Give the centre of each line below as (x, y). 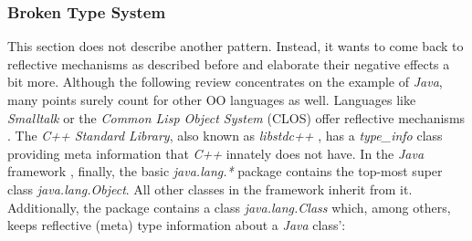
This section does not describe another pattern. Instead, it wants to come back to (236, 46)
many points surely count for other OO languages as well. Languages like (212, 100)
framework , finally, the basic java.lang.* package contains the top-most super (225, 171)
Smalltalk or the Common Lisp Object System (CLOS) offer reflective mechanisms (236, 117)
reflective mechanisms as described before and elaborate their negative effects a (229, 63)
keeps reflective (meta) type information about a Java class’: (177, 225)
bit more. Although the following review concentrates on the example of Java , (225, 82)
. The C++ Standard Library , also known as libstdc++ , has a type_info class (225, 136)
